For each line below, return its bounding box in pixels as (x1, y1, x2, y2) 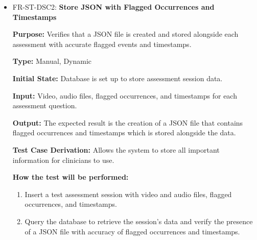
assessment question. (12, 100, 77, 111)
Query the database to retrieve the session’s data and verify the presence (25, 215, 253, 226)
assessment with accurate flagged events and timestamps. (12, 38, 192, 49)
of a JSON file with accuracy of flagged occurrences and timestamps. (25, 226, 240, 236)
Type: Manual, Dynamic (12, 56, 92, 66)
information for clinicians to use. (12, 154, 114, 165)
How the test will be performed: (12, 172, 129, 182)
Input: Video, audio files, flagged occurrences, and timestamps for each (12, 90, 237, 101)
